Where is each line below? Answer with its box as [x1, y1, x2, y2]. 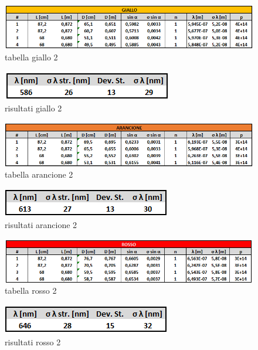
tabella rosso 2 [5, 284, 57, 297]
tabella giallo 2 [5, 51, 58, 63]
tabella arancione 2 [5, 168, 73, 181]
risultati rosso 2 [5, 336, 61, 348]
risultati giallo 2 [5, 102, 62, 114]
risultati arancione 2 [5, 219, 77, 231]
